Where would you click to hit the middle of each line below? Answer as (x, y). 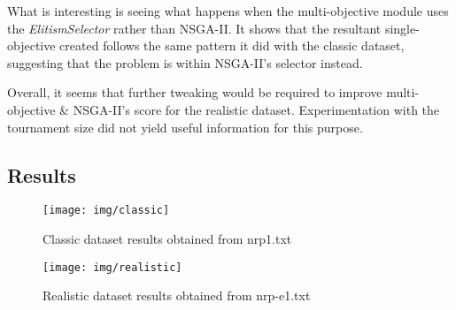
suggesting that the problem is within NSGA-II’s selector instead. (185, 62)
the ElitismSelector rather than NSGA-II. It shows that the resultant (194, 28)
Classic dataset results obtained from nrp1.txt (167, 239)
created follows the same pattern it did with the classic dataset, (232, 45)
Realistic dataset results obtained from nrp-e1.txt (177, 295)
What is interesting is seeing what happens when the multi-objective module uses (228, 11)
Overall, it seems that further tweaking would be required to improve (195, 92)
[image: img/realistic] (112, 267)
